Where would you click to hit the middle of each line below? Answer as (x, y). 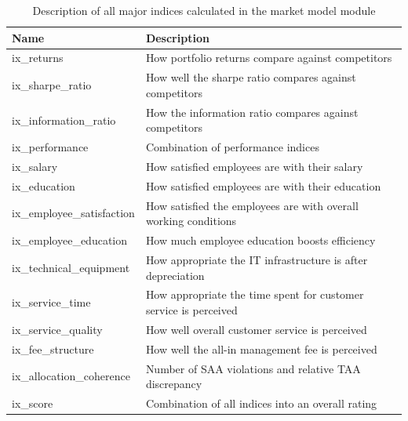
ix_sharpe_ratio (52, 85)
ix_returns (38, 58)
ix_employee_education (69, 240)
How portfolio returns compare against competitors (269, 58)
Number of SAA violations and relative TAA (253, 368)
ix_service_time (51, 302)
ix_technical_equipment (71, 267)
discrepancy (174, 384)
